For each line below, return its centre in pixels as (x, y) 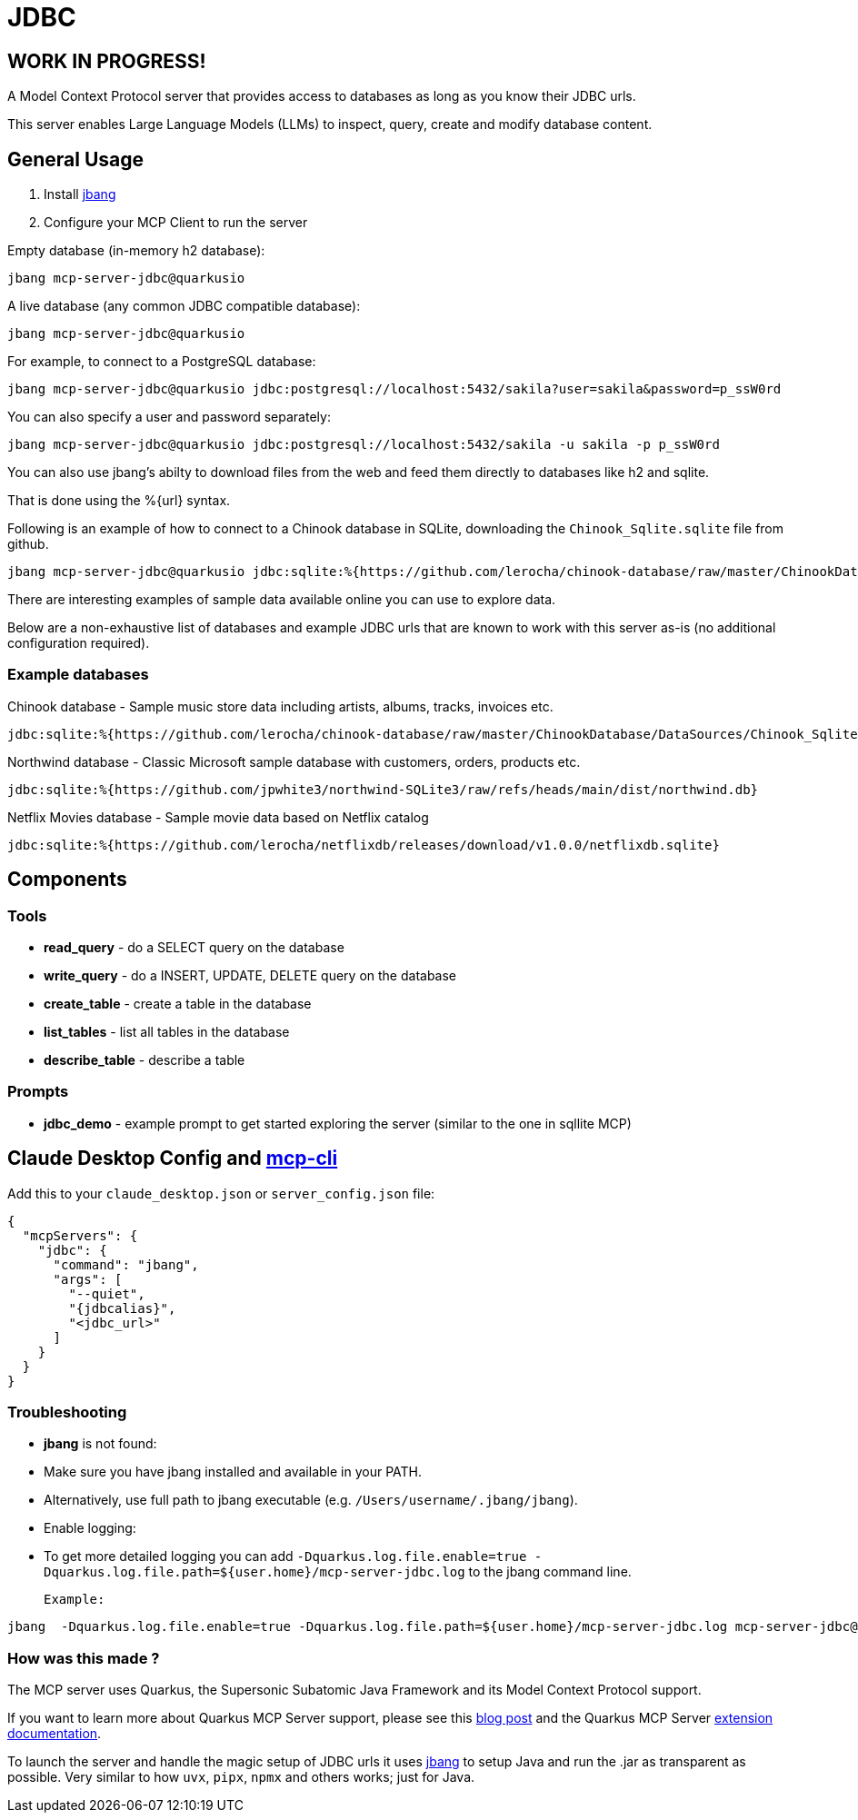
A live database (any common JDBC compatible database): (184, 306)
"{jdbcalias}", (122, 1308)
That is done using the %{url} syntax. (119, 501)
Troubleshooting (67, 1412)
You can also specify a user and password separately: (169, 417)
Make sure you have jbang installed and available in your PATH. (233, 1472)
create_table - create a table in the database (178, 1003)
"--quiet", (107, 1293)
